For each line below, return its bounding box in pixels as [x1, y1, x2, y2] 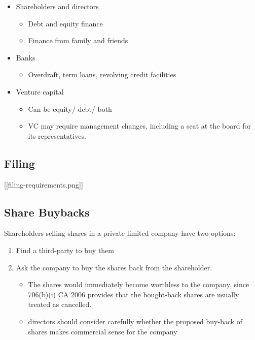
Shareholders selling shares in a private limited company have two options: [4, 228, 236, 238]
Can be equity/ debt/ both [28, 103, 112, 114]
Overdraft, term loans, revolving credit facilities [28, 69, 176, 80]
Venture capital [16, 86, 64, 97]
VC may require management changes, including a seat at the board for [28, 120, 251, 131]
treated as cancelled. [28, 299, 92, 310]
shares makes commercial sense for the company [28, 326, 177, 336]
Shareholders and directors [16, 1, 99, 11]
